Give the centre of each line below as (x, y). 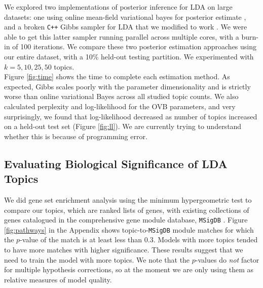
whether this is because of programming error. (76, 136)
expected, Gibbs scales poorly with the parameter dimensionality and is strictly (127, 86)
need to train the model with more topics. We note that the (97, 259)
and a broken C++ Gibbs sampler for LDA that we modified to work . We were (126, 27)
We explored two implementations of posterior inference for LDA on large (118, 7)
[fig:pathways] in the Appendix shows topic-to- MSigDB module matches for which (129, 229)
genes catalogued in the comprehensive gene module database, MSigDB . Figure (126, 220)
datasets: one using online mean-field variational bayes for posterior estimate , (125, 17)
